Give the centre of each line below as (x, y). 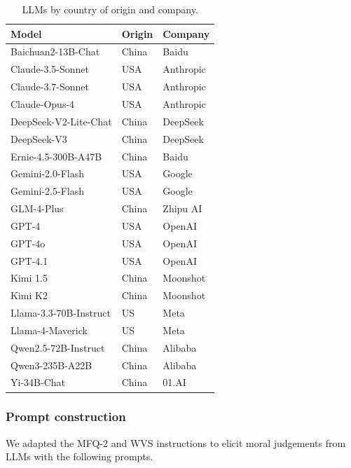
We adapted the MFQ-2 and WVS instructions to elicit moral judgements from (176, 442)
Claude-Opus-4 (43, 103)
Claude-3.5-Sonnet (50, 69)
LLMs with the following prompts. (80, 456)
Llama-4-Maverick (49, 330)
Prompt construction (66, 417)
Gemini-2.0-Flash (47, 173)
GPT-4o (28, 243)
